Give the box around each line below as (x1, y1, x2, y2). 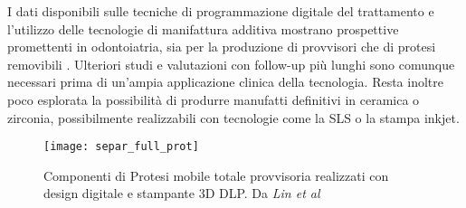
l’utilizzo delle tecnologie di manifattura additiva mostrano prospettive (7, 19, 399, 38)
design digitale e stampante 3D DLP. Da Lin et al (43, 184, 320, 203)
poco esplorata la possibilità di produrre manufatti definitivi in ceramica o (7, 90, 420, 109)
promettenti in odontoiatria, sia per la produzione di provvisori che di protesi (7, 37, 436, 56)
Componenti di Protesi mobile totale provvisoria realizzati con (43, 165, 389, 184)
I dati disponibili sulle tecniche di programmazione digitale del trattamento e (7, 2, 434, 20)
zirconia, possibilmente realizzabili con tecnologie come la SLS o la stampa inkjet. (7, 108, 460, 127)
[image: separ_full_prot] (43, 140, 199, 154)
